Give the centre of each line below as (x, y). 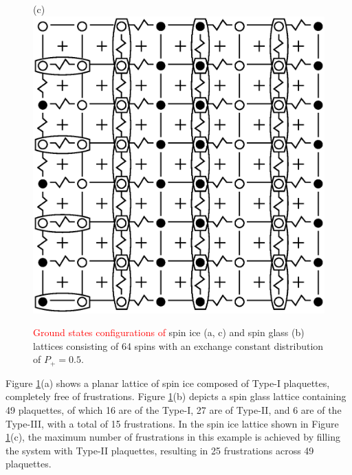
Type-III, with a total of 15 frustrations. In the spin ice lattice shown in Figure (172, 423)
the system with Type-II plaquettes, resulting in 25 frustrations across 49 (160, 450)
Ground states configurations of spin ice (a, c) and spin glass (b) (169, 332)
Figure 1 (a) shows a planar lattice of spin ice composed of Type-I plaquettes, (168, 383)
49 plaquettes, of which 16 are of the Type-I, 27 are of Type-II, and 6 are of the (174, 410)
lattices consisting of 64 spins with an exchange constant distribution (178, 345)
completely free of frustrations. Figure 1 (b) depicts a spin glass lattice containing (176, 396)
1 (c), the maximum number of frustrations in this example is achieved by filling (173, 437)
